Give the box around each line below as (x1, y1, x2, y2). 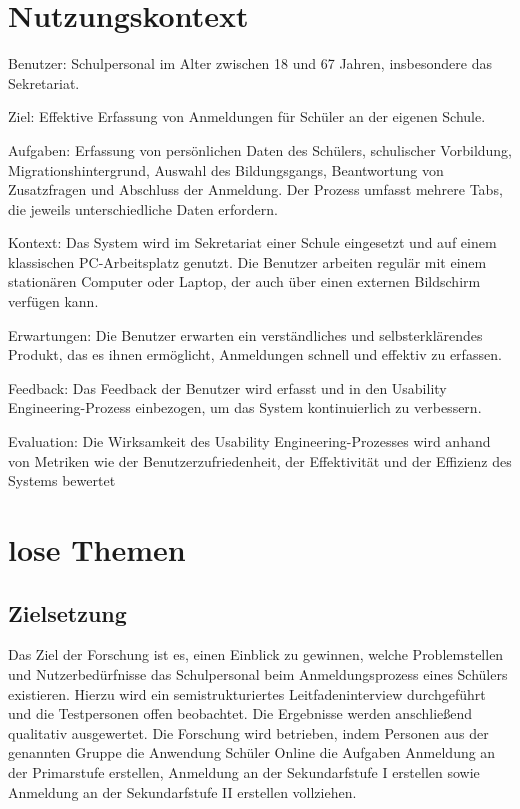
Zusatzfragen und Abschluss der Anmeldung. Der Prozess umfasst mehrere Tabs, (8, 179, 503, 200)
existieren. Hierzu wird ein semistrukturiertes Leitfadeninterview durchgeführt (8, 683, 486, 704)
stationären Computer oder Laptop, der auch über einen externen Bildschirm (8, 271, 481, 292)
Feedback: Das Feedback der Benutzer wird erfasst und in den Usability (8, 377, 447, 398)
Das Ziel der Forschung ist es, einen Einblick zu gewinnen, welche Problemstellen (8, 644, 504, 665)
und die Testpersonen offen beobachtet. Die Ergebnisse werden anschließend (8, 703, 473, 724)
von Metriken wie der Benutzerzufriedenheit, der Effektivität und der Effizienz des (8, 450, 512, 471)
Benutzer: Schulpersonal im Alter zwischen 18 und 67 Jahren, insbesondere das (8, 53, 492, 74)
